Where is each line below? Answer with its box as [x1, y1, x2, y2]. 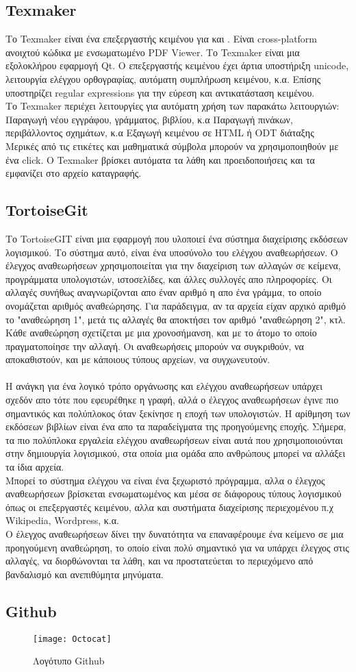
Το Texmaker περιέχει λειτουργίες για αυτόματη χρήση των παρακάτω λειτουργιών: [5, 99, 340, 113]
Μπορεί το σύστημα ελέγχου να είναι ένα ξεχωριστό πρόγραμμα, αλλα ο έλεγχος [5, 473, 325, 487]
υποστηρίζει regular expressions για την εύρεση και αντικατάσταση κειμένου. [5, 85, 315, 99]
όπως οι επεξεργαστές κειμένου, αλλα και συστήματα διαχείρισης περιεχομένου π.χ [5, 499, 333, 514]
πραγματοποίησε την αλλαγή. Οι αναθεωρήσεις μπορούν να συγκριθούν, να [5, 338, 304, 353]
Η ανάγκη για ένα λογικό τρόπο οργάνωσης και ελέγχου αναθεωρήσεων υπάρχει [5, 379, 323, 393]
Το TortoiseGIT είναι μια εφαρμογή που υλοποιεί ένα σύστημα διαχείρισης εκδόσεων [5, 231, 348, 245]
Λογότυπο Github [33, 654, 105, 668]
